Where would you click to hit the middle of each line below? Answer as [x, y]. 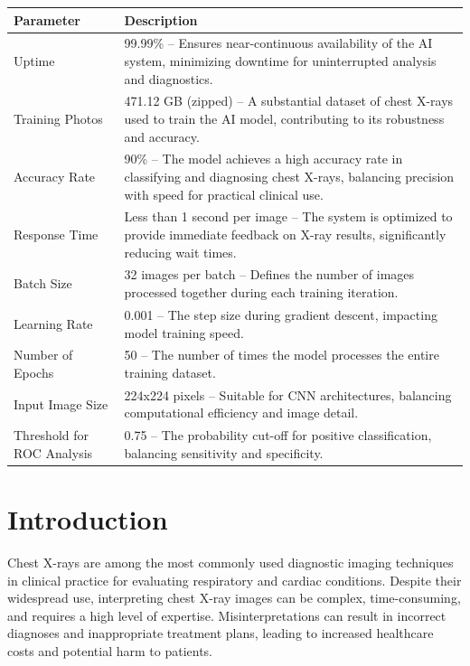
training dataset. [170, 372]
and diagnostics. [169, 78]
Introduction [88, 519]
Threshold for [52, 435]
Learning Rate [53, 323]
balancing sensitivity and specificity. [224, 452]
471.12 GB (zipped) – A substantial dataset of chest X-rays [289, 101]
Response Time [56, 235]
